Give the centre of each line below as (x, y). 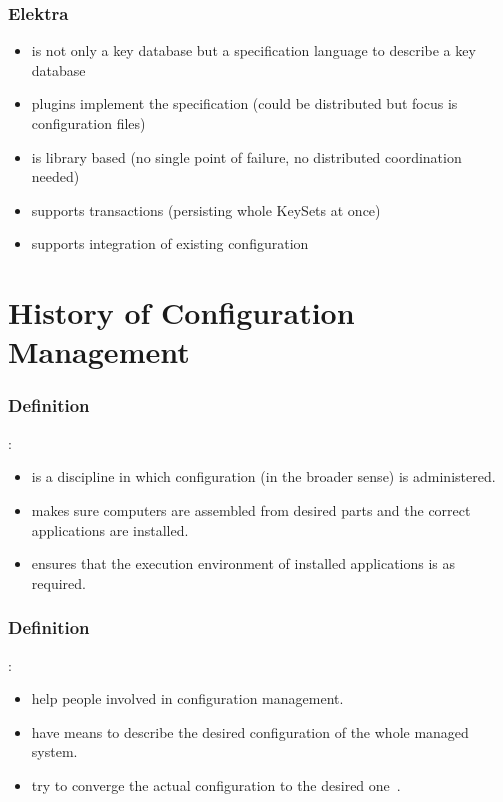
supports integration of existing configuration (170, 243)
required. (58, 582)
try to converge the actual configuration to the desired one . (216, 784)
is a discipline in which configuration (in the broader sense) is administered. (263, 476)
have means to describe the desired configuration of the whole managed (250, 731)
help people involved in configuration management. (187, 698)
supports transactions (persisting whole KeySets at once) (206, 209)
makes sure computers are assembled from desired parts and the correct (251, 509)
